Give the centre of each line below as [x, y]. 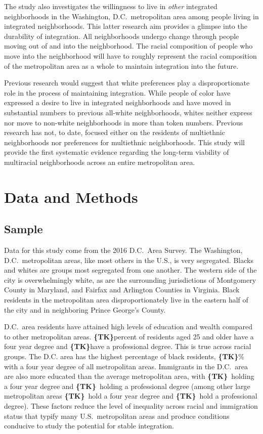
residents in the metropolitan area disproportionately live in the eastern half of [126, 300]
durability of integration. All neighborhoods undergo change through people [122, 36]
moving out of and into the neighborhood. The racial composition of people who [128, 46]
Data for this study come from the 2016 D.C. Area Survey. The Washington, [123, 250]
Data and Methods [71, 197]
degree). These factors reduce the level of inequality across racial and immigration [131, 405]
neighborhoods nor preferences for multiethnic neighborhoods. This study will [124, 142]
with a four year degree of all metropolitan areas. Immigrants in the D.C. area [126, 366]
